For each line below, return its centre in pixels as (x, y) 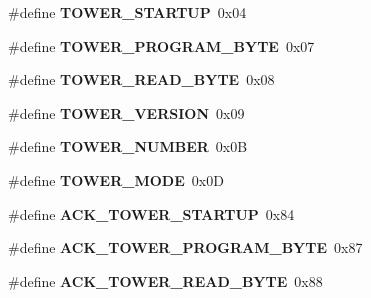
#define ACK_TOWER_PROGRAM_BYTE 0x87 (185, 247)
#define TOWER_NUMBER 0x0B (128, 146)
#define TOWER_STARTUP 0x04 (127, 12)
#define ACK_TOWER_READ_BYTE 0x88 (165, 280)
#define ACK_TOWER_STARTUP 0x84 (151, 213)
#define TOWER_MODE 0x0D (116, 179)
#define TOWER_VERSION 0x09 (126, 112)
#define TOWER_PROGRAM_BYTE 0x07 (161, 45)
